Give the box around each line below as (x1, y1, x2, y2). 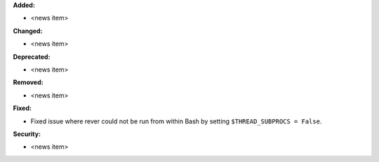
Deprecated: (13, 53, 51, 61)
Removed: (13, 78, 44, 87)
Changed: (13, 27, 43, 35)
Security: (13, 130, 41, 138)
